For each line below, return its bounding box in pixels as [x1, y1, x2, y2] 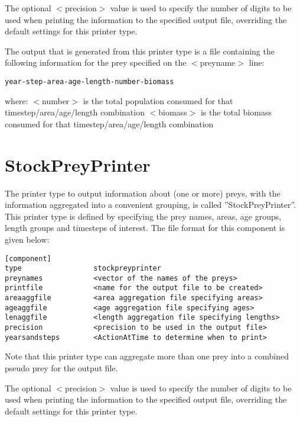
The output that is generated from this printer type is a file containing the [5, 44, 275, 57]
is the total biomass [200, 106, 272, 118]
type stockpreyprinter [5, 264, 161, 273]
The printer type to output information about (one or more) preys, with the [5, 187, 281, 199]
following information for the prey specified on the [5, 56, 187, 69]
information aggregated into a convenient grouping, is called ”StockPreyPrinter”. [5, 198, 296, 211]
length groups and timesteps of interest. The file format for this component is [5, 221, 285, 234]
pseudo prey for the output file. [5, 362, 118, 374]
